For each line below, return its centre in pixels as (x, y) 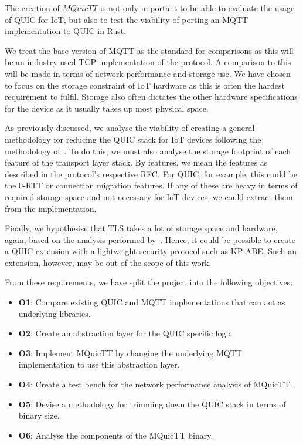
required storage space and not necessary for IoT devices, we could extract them (149, 196)
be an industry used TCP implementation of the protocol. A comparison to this (148, 62)
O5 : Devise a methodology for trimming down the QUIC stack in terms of (152, 404)
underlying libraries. (55, 313)
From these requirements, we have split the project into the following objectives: (149, 282)
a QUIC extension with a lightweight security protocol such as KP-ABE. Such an (151, 251)
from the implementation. (51, 208)
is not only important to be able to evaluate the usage (198, 8)
